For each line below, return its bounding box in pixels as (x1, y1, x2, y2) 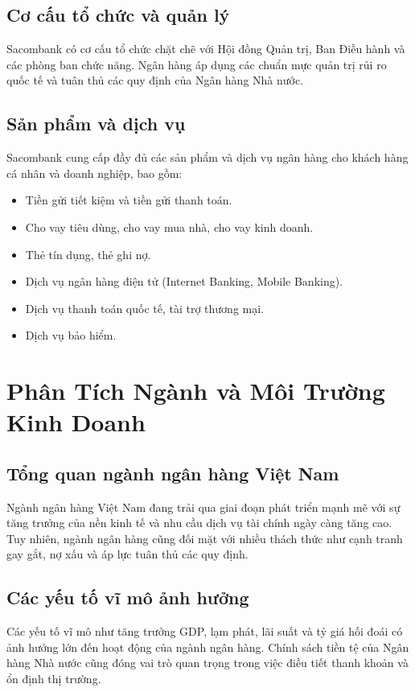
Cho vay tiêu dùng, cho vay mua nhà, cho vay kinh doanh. (25, 218, 314, 235)
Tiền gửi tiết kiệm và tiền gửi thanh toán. (25, 192, 232, 208)
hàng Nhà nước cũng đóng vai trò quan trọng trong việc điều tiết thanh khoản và (6, 654, 409, 671)
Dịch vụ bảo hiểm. (25, 327, 117, 344)
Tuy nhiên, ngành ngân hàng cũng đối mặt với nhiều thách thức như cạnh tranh (6, 529, 403, 546)
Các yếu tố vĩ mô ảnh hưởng (6, 585, 249, 610)
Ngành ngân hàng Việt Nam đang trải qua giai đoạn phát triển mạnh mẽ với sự (6, 498, 401, 515)
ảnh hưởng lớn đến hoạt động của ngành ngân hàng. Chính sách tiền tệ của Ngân (6, 638, 409, 655)
